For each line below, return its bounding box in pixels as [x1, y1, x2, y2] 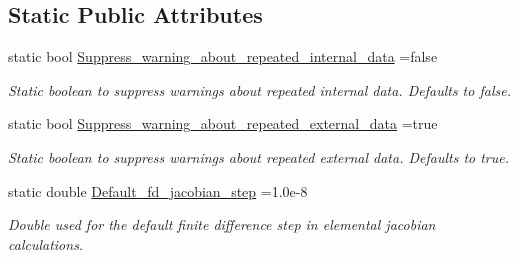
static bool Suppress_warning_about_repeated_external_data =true [8, 113, 438, 134]
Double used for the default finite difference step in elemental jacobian [8, 214, 436, 235]
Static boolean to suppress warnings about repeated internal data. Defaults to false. [8, 79, 511, 100]
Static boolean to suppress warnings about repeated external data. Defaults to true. [8, 146, 510, 167]
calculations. [8, 233, 84, 254]
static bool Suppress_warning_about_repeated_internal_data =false [8, 46, 438, 67]
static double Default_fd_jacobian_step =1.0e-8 [8, 180, 308, 201]
